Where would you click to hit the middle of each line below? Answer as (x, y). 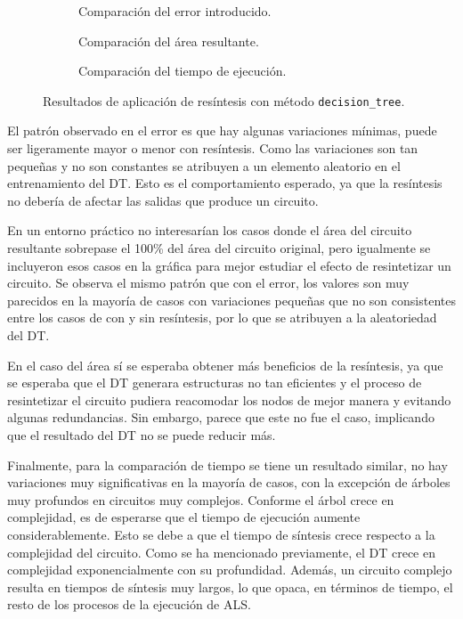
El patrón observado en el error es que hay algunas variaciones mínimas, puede (222, 130)
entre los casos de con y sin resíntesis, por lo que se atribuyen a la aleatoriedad (222, 318)
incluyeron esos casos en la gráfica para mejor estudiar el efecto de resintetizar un (229, 265)
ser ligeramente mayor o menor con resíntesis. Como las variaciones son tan (213, 148)
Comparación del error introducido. (175, 11)
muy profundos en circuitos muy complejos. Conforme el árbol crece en (201, 499)
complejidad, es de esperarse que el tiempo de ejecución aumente (184, 517)
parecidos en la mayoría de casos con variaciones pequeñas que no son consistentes (231, 300)
